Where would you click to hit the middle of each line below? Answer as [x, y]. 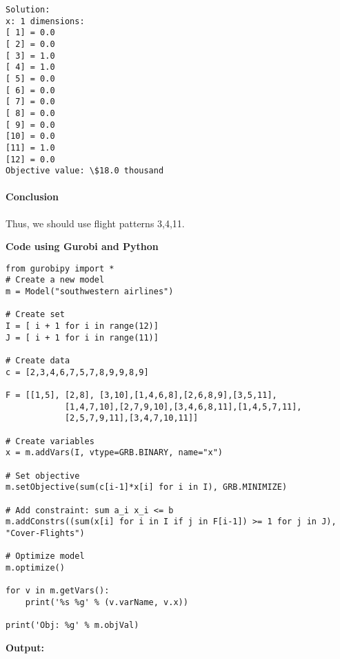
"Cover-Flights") [45, 533]
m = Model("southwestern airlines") [90, 292]
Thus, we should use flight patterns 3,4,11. [95, 223]
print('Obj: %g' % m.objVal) [72, 625]
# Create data [38, 361]
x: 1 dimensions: [45, 21]
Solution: [28, 10]
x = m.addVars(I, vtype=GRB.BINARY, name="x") [114, 453]
